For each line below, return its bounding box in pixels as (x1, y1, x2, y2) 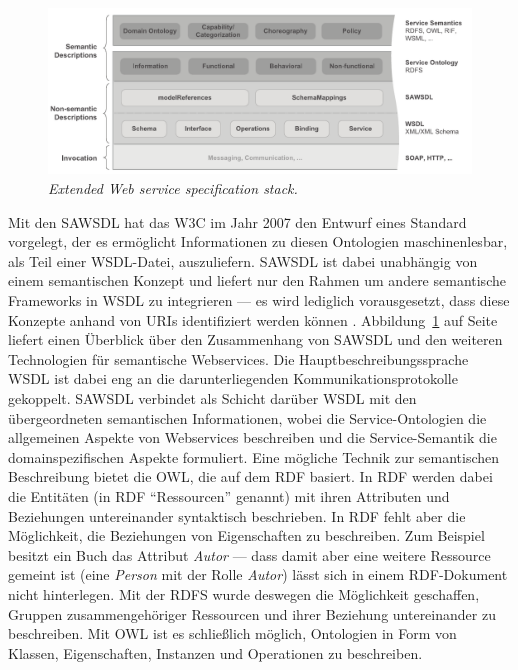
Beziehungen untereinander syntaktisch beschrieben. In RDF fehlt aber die (8, 505, 466, 526)
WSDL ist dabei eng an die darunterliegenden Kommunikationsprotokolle (8, 368, 458, 389)
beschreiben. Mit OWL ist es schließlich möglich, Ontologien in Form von (8, 623, 457, 644)
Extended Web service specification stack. (48, 178, 298, 199)
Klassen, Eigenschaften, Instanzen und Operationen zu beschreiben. (8, 642, 423, 663)
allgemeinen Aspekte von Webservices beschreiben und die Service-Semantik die (8, 427, 497, 448)
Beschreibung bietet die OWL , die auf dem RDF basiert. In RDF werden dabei (8, 466, 493, 487)
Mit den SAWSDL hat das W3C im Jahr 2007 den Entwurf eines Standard (8, 211, 467, 232)
